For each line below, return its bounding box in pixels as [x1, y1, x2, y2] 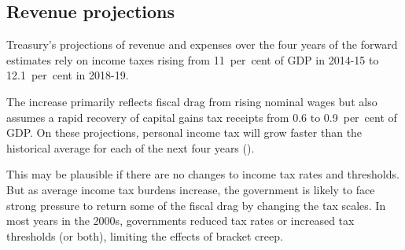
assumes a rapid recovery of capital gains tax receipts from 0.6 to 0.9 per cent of [6, 108, 397, 125]
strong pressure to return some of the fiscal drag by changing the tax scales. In [6, 197, 386, 213]
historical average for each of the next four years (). [6, 139, 255, 156]
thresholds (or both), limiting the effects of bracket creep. [6, 227, 283, 244]
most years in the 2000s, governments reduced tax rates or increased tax [6, 212, 355, 229]
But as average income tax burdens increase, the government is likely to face [6, 181, 375, 197]
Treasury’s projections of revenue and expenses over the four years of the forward [6, 36, 398, 53]
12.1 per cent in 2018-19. [6, 67, 129, 83]
